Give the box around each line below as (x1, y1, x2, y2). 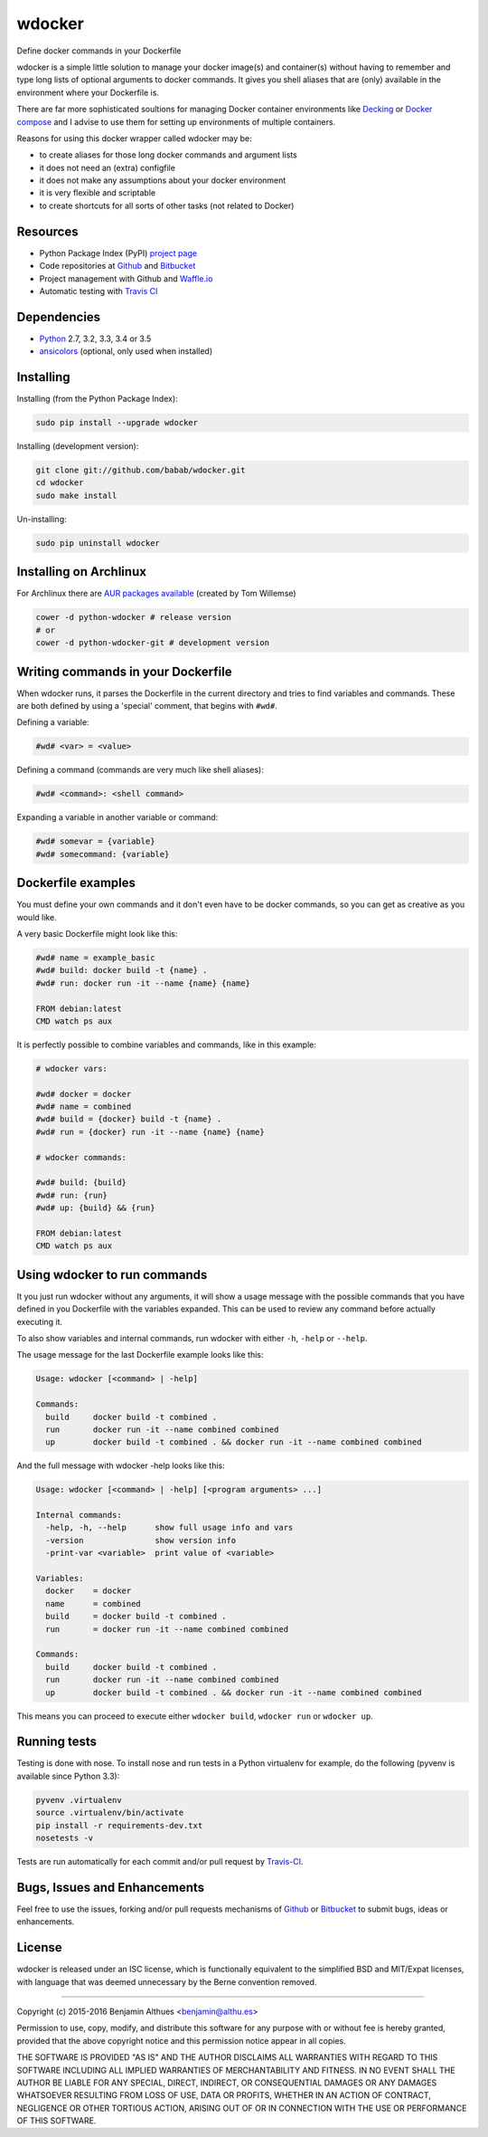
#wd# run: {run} (35, 1190, 108, 1200)
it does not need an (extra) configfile (39, 162, 176, 173)
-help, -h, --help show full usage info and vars (45, 1522, 294, 1533)
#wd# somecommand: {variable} (35, 849, 170, 859)
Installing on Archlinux (16, 564, 146, 579)
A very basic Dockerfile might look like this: (16, 928, 178, 939)
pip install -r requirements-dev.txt (35, 1820, 203, 1830)
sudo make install (35, 490, 117, 501)
